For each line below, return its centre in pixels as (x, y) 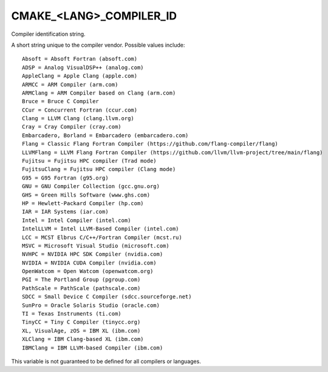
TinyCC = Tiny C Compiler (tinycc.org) (81, 322)
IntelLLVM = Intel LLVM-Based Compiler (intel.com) (101, 229)
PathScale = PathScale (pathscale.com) (81, 288)
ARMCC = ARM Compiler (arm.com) (70, 84)
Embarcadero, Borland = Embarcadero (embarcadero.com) (105, 135)
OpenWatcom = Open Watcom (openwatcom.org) (88, 271)
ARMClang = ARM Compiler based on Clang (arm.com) (99, 93)
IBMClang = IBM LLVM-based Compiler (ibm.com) (93, 348)
